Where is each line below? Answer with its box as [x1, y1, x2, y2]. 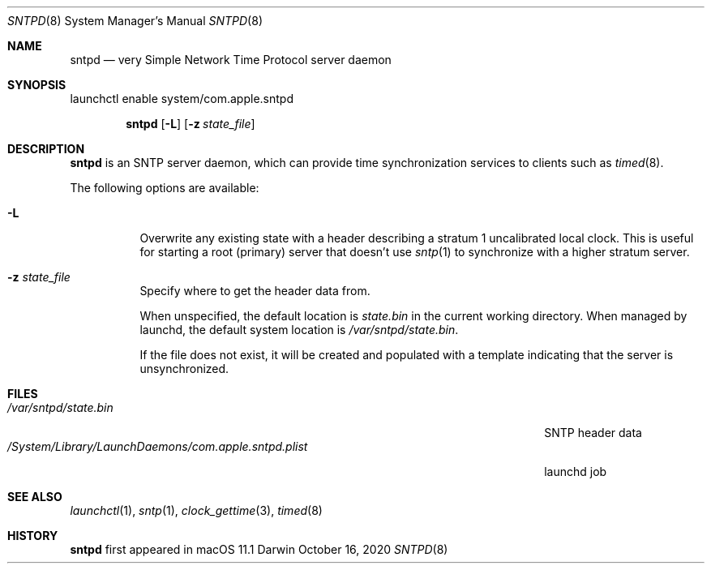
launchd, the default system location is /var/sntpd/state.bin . [139, 323, 459, 336]
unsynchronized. [139, 362, 229, 375]
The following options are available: [70, 181, 259, 195]
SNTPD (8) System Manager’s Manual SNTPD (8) [7, 14, 263, 28]
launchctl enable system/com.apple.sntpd [70, 92, 293, 105]
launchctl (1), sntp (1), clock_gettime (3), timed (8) [70, 504, 323, 517]
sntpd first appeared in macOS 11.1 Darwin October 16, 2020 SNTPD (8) [70, 542, 448, 556]
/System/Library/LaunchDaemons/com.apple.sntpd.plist [7, 439, 308, 453]
